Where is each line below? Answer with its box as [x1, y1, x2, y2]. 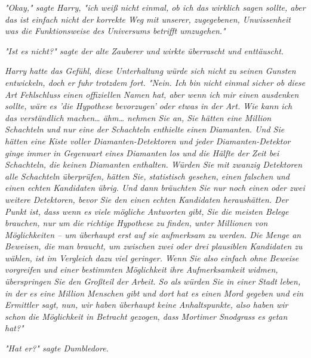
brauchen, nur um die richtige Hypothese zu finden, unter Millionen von [5, 217, 268, 229]
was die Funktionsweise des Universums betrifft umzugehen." [5, 24, 226, 37]
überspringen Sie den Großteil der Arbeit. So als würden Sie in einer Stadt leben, [5, 275, 301, 288]
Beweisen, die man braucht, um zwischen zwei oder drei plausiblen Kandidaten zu [5, 240, 303, 252]
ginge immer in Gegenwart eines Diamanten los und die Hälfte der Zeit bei [5, 146, 279, 159]
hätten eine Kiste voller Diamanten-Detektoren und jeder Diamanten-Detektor [5, 134, 291, 147]
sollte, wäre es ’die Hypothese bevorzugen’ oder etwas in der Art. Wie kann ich [5, 100, 292, 112]
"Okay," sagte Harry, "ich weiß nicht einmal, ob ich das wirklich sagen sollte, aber [5, 1, 306, 13]
